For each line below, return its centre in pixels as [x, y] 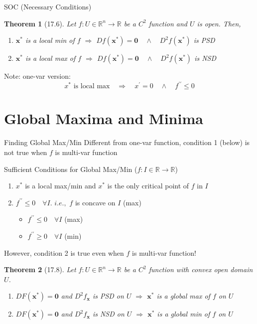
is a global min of [184, 314]
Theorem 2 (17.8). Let [40, 269]
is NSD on [108, 314]
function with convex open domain [201, 269]
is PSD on [108, 296]
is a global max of [183, 296]
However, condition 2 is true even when [64, 252]
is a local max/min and [61, 186]
